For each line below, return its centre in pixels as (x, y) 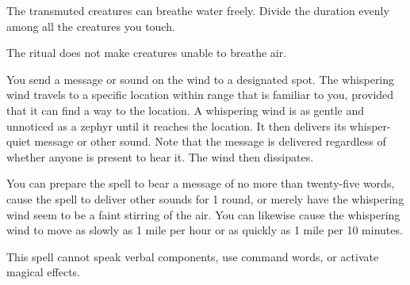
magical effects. (43, 272)
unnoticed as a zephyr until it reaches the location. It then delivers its (176, 125)
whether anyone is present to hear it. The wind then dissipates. (160, 156)
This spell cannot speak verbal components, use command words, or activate (193, 256)
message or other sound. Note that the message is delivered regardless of (210, 141)
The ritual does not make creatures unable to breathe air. (147, 53)
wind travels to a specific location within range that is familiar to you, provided (200, 95)
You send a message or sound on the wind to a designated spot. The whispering (201, 79)
